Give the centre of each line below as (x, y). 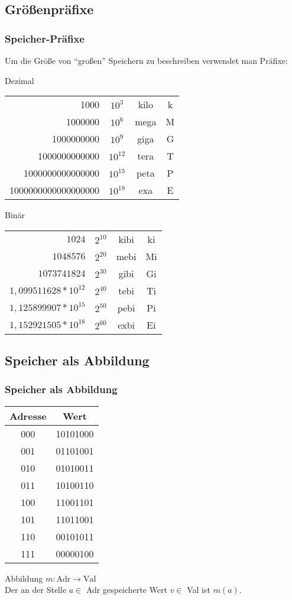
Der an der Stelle (36, 590)
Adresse (28, 416)
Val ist (199, 590)
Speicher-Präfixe (45, 38)
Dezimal (20, 80)
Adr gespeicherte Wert (127, 590)
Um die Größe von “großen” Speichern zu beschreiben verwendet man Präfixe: (146, 60)
